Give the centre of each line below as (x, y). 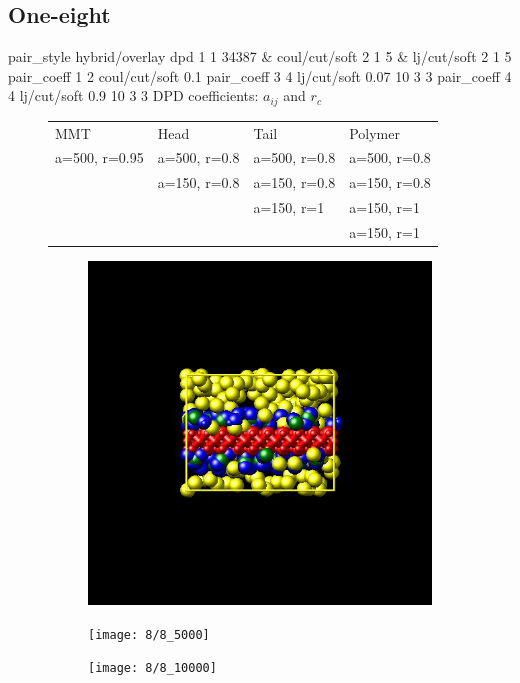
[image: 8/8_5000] (149, 634)
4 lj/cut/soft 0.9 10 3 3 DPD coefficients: (133, 95)
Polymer (374, 132)
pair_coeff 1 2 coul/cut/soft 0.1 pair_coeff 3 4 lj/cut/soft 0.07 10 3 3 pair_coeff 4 (260, 75)
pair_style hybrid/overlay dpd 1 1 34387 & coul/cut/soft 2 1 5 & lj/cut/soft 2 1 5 (260, 56)
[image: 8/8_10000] (152, 668)
